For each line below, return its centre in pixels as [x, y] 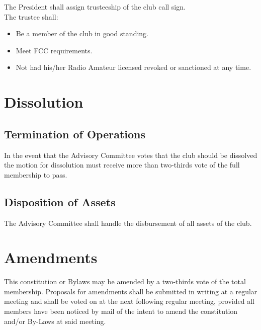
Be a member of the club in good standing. [82, 33]
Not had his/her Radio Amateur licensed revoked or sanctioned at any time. [134, 67]
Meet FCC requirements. [54, 50]
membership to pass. [36, 174]
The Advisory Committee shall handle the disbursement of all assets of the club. [128, 223]
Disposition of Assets [60, 201]
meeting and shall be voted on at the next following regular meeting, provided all [129, 301]
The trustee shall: [31, 16]
